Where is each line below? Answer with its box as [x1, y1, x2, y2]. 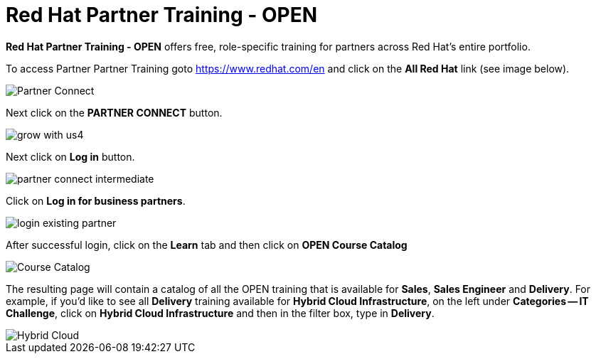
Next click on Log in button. [6, 150, 135, 163]
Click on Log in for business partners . [6, 194, 186, 207]
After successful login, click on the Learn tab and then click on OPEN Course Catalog [6, 238, 408, 251]
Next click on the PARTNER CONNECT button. [6, 106, 223, 119]
